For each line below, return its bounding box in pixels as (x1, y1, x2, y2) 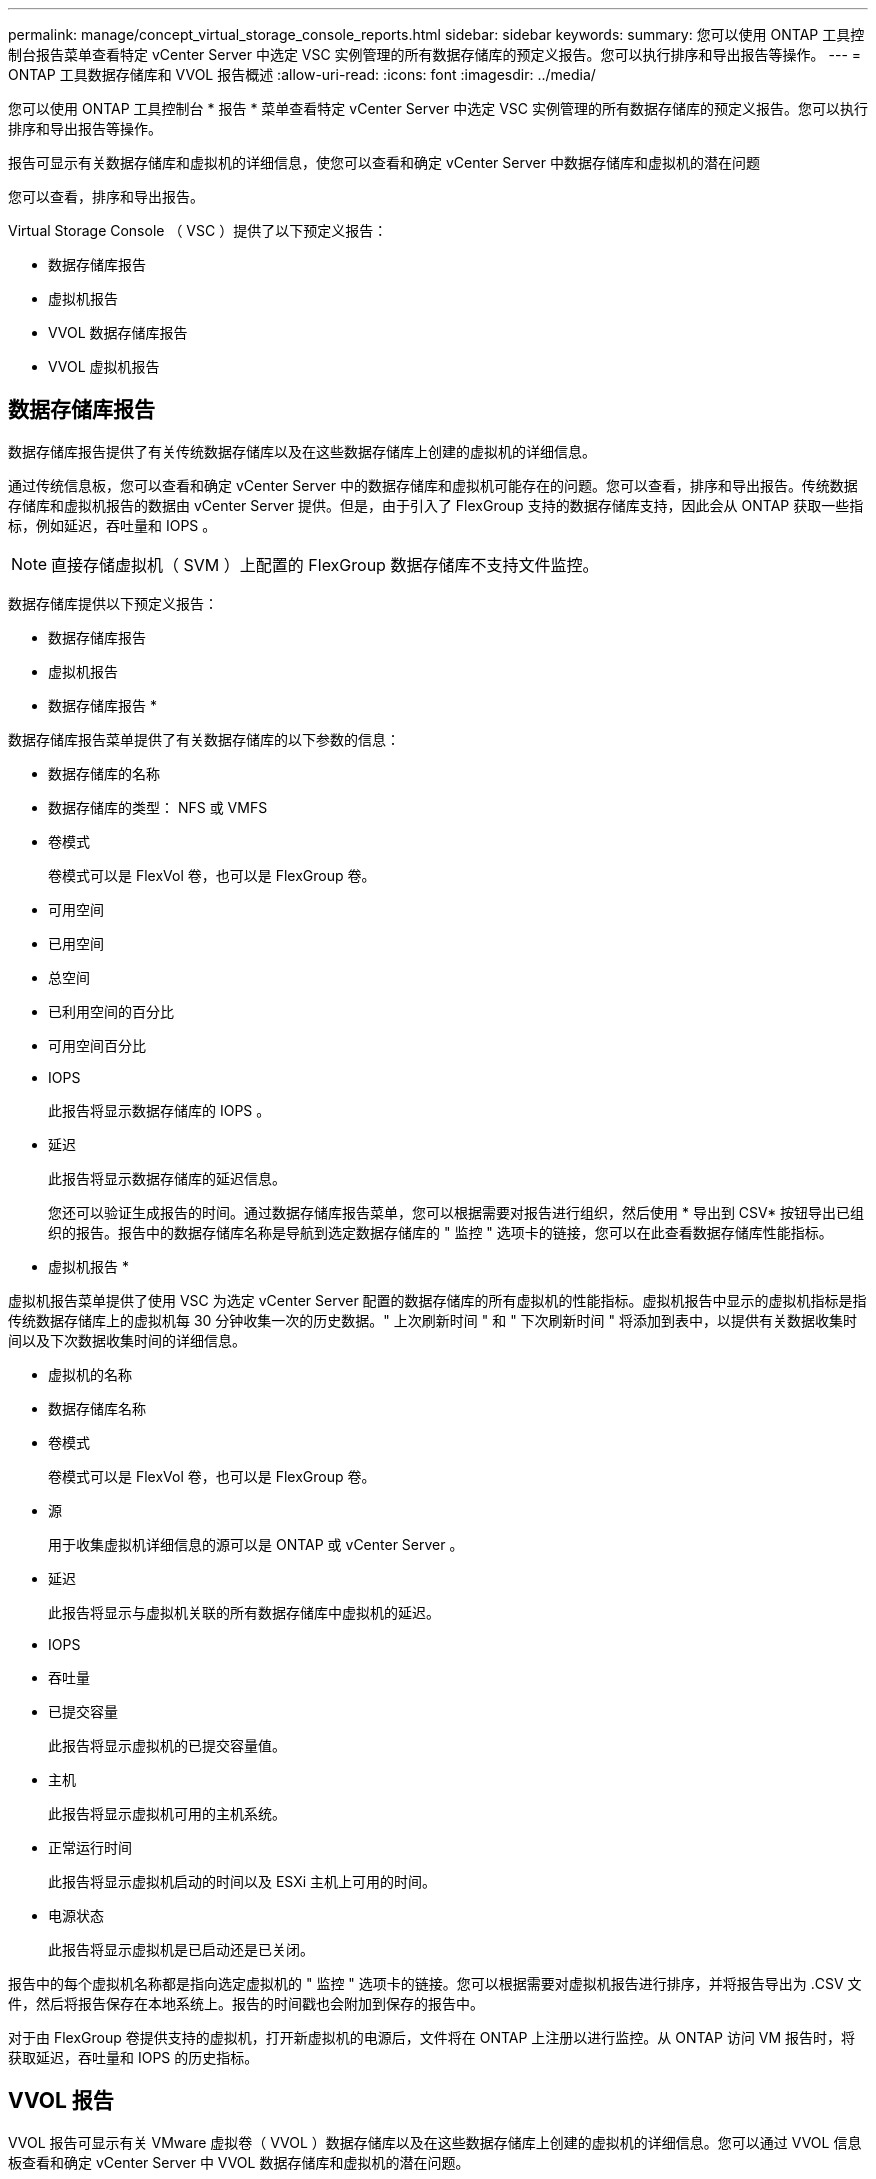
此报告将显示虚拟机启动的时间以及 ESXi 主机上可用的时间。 (48, 1872, 437, 1890)
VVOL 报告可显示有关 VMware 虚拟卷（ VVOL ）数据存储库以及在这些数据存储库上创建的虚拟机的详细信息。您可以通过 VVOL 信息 (8, 2133, 862, 2151)
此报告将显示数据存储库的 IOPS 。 (48, 1101, 271, 1119)
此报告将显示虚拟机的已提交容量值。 (48, 1736, 286, 1754)
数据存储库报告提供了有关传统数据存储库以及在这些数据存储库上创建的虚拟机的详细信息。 (8, 442, 596, 460)
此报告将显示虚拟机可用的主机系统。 (48, 1804, 286, 1822)
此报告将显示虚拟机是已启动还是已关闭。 (48, 1940, 314, 1958)
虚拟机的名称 (48, 1365, 132, 1383)
